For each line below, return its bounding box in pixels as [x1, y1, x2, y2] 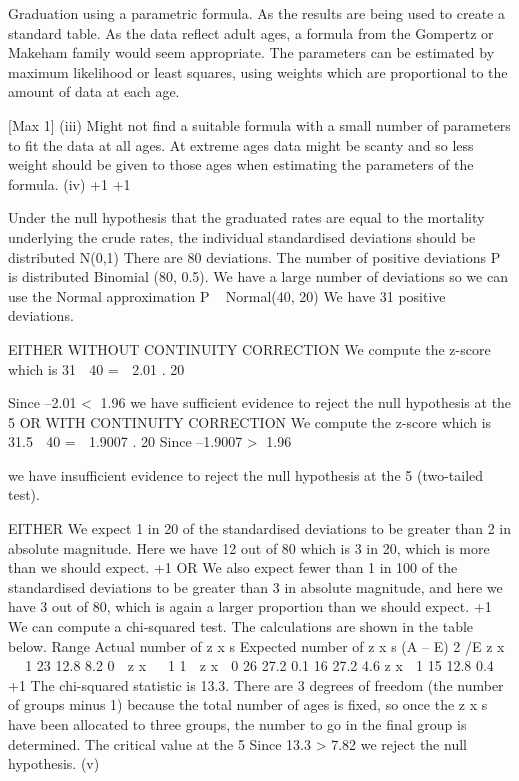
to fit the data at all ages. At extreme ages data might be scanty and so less [8, 134, 474, 155]
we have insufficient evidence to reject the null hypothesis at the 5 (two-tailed [8, 464, 484, 485]
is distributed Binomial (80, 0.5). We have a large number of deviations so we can [8, 266, 508, 287]
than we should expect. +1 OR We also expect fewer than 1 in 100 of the [8, 557, 458, 578]
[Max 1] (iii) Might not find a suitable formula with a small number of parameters [8, 114, 511, 135]
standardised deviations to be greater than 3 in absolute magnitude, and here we [8, 576, 503, 597]
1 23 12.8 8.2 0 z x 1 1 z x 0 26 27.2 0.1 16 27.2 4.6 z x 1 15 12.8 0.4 [25, 655, 494, 676]
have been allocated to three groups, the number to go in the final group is [8, 714, 467, 734]
